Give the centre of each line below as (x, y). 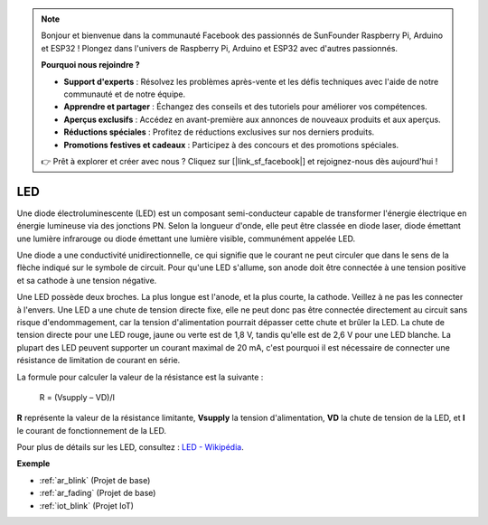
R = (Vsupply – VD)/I (77, 397)
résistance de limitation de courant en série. (99, 361)
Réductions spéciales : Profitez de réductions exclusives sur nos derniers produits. (219, 132)
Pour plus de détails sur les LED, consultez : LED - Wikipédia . (130, 447)
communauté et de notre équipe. (125, 94)
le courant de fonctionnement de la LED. (92, 430)
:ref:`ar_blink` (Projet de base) (95, 480)
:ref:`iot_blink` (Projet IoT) (87, 505)
